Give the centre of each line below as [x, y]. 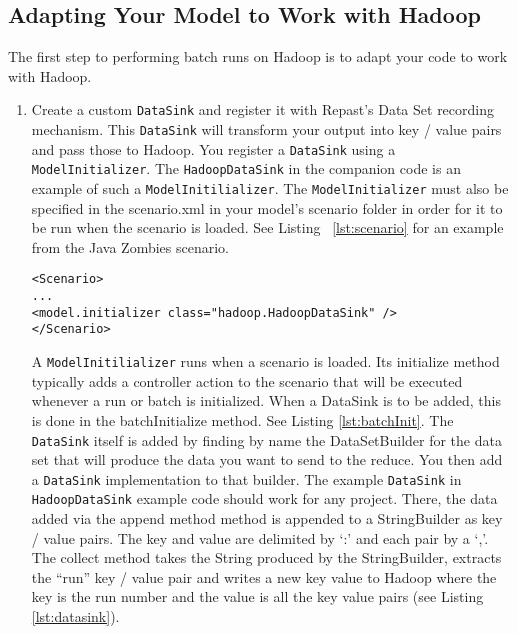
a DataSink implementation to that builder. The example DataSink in [246, 478]
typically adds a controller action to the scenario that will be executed [247, 380]
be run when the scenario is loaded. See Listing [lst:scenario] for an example [267, 227]
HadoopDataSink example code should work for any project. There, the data [264, 498]
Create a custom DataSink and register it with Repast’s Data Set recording [262, 109]
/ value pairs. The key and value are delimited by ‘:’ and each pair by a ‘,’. [260, 537]
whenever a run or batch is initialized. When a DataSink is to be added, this [266, 400]
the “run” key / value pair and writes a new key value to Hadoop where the [264, 576]
